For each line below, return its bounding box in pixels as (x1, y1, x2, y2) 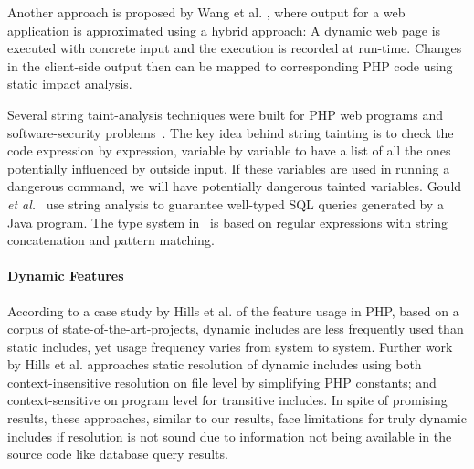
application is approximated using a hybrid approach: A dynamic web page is (7, 20, 441, 39)
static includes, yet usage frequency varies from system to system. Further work (7, 336, 453, 356)
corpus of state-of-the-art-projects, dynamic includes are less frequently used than (7, 319, 464, 338)
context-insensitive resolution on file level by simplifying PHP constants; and (7, 372, 437, 391)
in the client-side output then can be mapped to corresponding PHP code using (7, 56, 453, 75)
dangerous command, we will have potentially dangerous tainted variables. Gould (7, 176, 462, 196)
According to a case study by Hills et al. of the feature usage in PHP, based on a (7, 301, 459, 320)
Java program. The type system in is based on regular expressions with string (7, 212, 448, 231)
